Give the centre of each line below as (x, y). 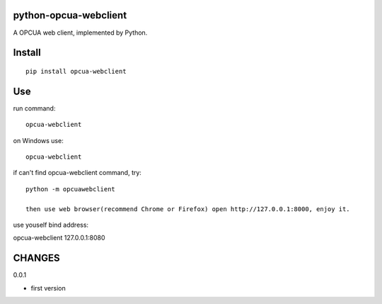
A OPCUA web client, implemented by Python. (80, 33)
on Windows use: (38, 140)
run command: (34, 108)
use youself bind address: (51, 225)
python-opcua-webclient (70, 15)
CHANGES (36, 258)
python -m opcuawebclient (71, 189)
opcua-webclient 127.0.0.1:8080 (59, 238)
